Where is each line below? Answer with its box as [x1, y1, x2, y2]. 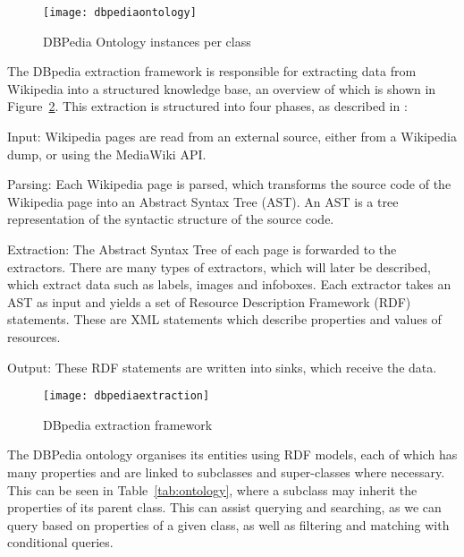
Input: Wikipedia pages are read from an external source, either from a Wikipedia [7, 127, 457, 146]
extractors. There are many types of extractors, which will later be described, [7, 257, 431, 276]
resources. [7, 327, 61, 346]
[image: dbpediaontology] [43, 6, 197, 19]
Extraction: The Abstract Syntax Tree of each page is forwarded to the [7, 240, 397, 258]
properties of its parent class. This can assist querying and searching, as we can [7, 498, 442, 517]
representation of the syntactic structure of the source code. [7, 210, 334, 228]
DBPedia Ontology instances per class [43, 31, 251, 50]
